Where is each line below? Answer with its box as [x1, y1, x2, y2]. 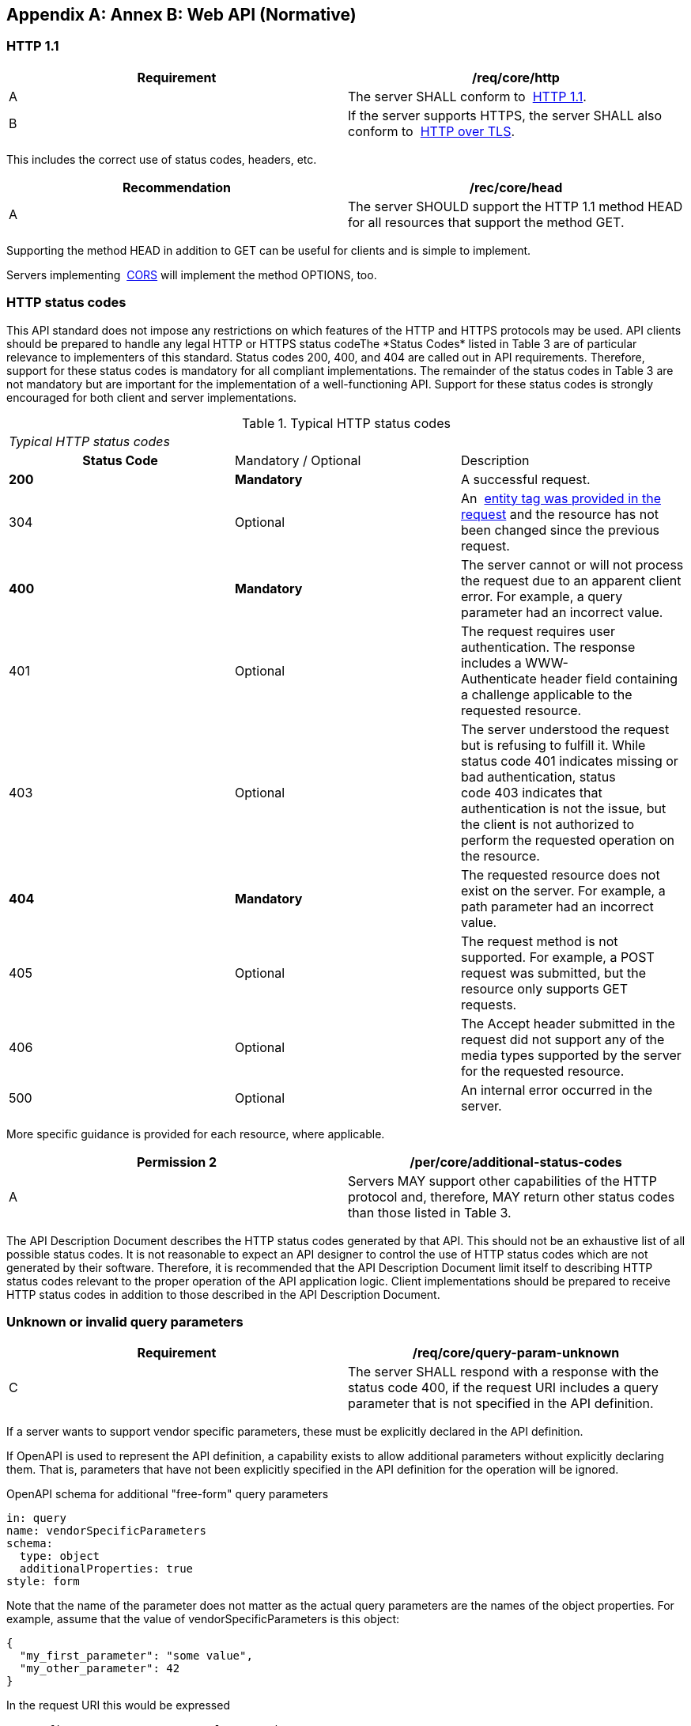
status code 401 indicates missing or [460, 752, 678, 769]
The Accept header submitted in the [460, 1015, 675, 1031]
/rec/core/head [469, 179, 563, 195]
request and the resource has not [460, 505, 659, 522]
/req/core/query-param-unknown [412, 1345, 620, 1361]
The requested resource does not [460, 866, 660, 883]
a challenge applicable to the [460, 686, 632, 702]
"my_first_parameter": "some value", [19, 1649, 253, 1663]
